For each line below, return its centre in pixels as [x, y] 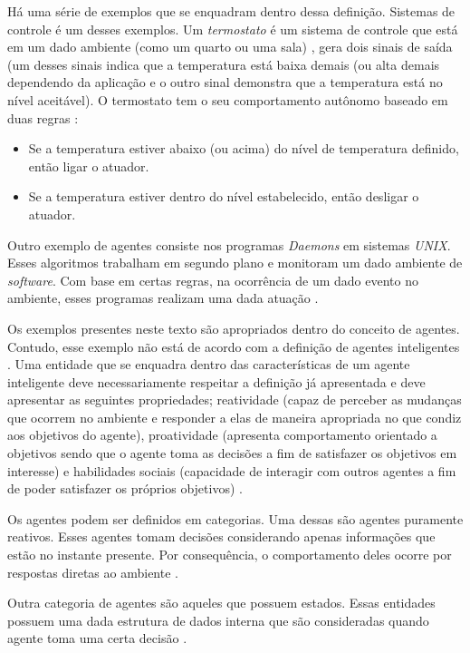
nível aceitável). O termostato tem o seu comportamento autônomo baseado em [228, 99]
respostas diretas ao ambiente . [93, 572]
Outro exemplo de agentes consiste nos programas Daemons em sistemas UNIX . [229, 244]
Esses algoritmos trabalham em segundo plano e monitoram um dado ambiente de [235, 263]
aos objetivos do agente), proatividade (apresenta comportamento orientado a [222, 435]
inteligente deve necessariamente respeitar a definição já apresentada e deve [216, 381]
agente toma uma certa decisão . [97, 638]
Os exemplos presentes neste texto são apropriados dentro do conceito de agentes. [234, 328]
